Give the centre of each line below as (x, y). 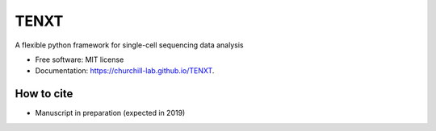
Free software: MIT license (80, 59)
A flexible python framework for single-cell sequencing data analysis (129, 45)
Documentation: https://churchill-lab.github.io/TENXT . (125, 71)
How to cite (44, 94)
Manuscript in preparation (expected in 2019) (110, 113)
